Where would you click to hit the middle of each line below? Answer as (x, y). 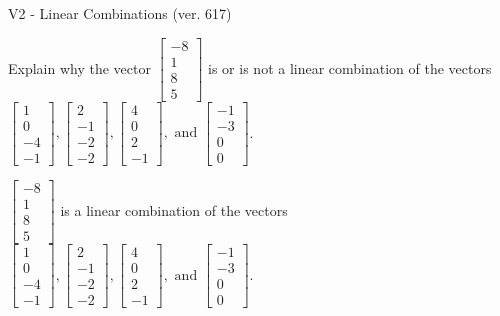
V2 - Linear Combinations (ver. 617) (120, 13)
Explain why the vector (79, 67)
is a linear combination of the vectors (174, 209)
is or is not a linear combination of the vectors (350, 67)
